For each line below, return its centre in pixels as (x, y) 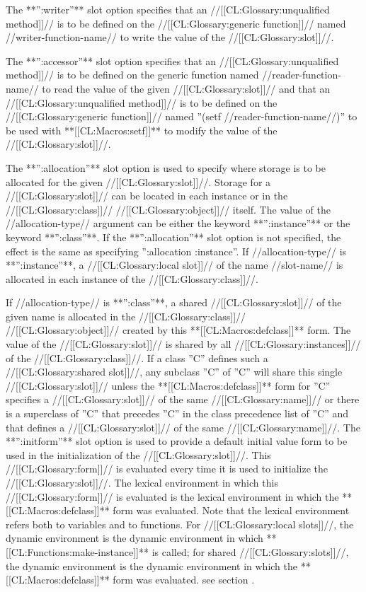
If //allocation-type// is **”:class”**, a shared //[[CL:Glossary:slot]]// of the (174, 302)
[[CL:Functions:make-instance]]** (78, 551)
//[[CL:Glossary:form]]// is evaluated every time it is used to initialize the (167, 469)
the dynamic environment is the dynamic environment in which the (151, 565)
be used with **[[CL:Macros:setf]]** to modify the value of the (142, 130)
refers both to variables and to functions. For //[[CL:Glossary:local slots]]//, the (180, 524)
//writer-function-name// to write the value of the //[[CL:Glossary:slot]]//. (170, 37)
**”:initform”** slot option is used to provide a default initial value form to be (177, 441)
